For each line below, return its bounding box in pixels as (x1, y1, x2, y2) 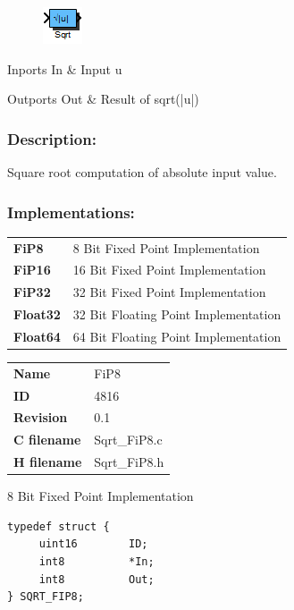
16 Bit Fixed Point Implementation (72, 260, 266, 279)
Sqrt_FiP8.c (94, 430, 163, 449)
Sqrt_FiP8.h (94, 453, 164, 471)
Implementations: (7, 200, 135, 223)
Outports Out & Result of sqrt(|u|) (7, 89, 199, 108)
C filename (13, 430, 81, 449)
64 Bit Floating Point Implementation (72, 326, 281, 345)
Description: (7, 127, 97, 149)
